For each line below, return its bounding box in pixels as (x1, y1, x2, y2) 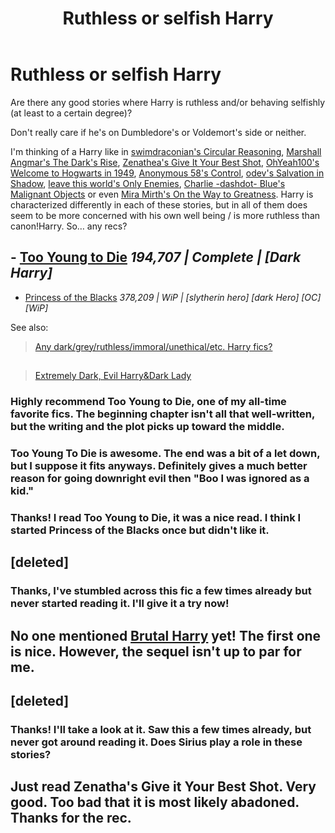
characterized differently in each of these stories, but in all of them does (10, 198, 308, 211)
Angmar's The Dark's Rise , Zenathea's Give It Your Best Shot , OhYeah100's (10, 156, 320, 168)
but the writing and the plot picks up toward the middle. (10, 420, 285, 434)
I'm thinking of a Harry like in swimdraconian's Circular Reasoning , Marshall (10, 145, 322, 157)
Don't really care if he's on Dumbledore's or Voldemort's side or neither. (10, 126, 307, 138)
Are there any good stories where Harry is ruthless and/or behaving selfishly (10, 96, 326, 108)
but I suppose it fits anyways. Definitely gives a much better (10, 458, 308, 472)
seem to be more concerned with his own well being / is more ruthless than (10, 209, 321, 221)
